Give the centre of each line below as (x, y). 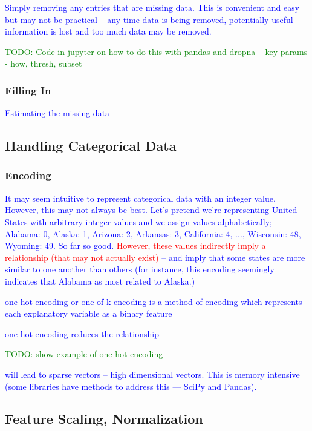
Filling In (28, 90)
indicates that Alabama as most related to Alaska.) (100, 281)
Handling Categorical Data (91, 146)
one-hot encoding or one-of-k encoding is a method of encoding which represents (154, 301)
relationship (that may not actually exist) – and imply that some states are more (155, 257)
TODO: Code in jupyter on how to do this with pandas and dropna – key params (156, 51)
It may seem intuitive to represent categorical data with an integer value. (140, 198)
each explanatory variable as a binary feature (89, 313)
